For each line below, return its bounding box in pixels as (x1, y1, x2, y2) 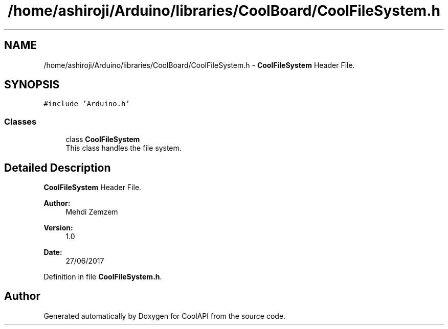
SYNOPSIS (4, 78, 60, 91)
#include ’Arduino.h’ (43, 100, 130, 108)
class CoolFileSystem (65, 135, 140, 144)
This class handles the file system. (65, 144, 182, 153)
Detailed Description (4, 161, 111, 174)
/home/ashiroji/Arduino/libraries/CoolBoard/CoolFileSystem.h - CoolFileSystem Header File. (43, 60, 355, 69)
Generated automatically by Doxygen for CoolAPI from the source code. (43, 311, 286, 320)
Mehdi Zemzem (65, 207, 118, 217)
